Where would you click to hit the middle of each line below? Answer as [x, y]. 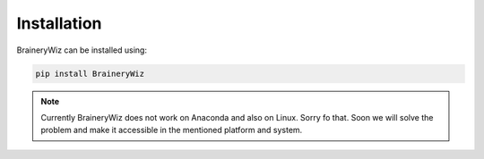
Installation [59, 23]
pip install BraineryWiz [90, 73]
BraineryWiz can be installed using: [82, 50]
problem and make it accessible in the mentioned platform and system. [172, 130]
